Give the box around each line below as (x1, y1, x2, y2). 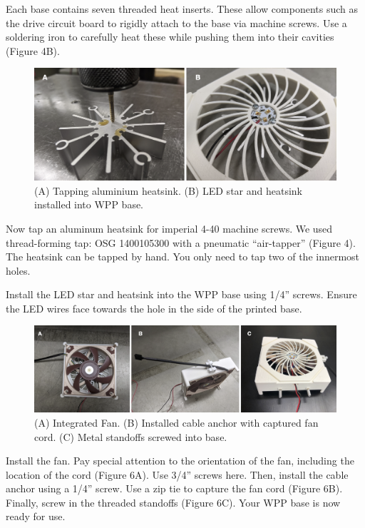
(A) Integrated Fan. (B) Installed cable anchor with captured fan (34, 415, 319, 430)
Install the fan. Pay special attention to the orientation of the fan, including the (6, 453, 354, 468)
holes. (6, 263, 31, 278)
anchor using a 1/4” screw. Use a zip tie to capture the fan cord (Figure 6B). (6, 481, 343, 496)
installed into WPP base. (34, 197, 144, 212)
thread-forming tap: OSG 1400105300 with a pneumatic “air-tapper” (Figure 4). (6, 235, 356, 250)
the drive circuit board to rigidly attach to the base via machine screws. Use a (6, 15, 347, 30)
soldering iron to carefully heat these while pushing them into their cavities (6, 29, 334, 44)
